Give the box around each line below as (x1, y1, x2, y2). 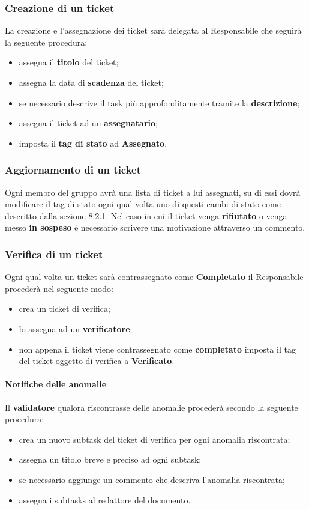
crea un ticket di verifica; (19, 302, 110, 315)
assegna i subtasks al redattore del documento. (19, 493, 191, 506)
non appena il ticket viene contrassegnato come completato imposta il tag (19, 342, 296, 355)
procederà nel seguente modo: (5, 282, 113, 294)
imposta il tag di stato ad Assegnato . (19, 136, 167, 149)
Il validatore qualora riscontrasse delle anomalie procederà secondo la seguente (5, 401, 298, 413)
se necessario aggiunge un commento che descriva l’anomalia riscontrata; (19, 473, 285, 485)
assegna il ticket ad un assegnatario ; (19, 117, 158, 129)
